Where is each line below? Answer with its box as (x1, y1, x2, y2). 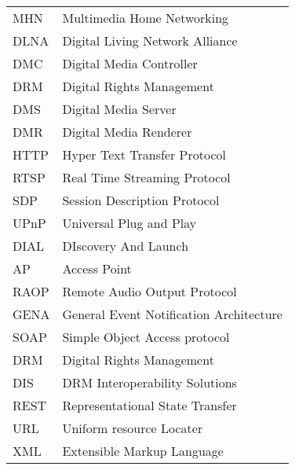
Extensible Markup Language (62, 442, 224, 460)
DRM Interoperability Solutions (62, 373, 237, 391)
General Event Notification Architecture (62, 305, 282, 323)
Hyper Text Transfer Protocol (62, 145, 226, 163)
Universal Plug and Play (62, 214, 197, 232)
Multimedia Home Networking (62, 9, 229, 27)
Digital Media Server (62, 100, 177, 118)
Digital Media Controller (62, 54, 198, 72)
